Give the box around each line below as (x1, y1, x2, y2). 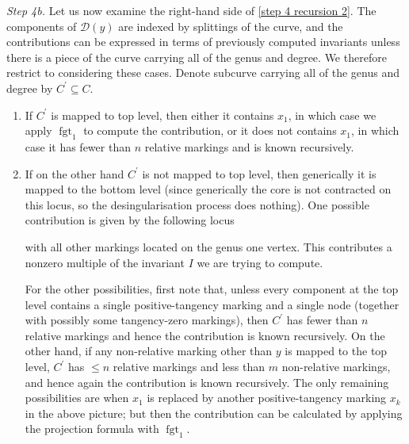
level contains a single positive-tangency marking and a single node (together (25, 296, 399, 312)
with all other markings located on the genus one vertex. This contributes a (25, 238, 392, 255)
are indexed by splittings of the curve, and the (118, 17, 343, 34)
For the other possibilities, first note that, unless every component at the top (25, 281, 399, 297)
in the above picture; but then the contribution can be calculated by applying (25, 404, 403, 421)
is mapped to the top (285, 343, 388, 359)
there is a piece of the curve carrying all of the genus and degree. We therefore (6, 48, 387, 65)
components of (6, 17, 77, 34)
